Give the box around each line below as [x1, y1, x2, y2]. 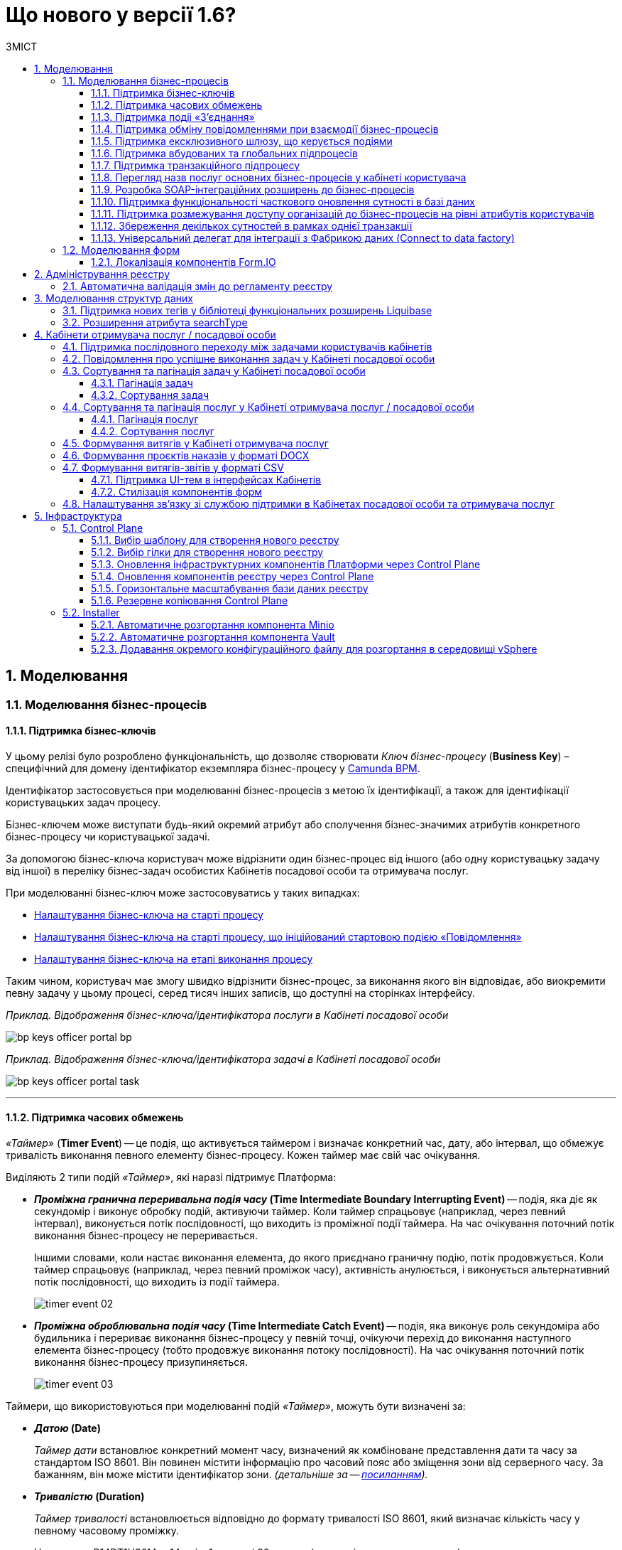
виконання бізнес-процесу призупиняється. [34, 1356, 249, 1369]
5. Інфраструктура [34, 509, 122, 522]
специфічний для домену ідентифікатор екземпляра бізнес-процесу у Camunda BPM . [6, 761, 420, 774]
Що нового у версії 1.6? [6, 3, 236, 27]
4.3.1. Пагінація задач [91, 376, 193, 389]
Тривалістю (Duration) [34, 1490, 145, 1503]
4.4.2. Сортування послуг [91, 424, 214, 437]
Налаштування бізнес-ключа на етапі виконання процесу [34, 952, 313, 965]
